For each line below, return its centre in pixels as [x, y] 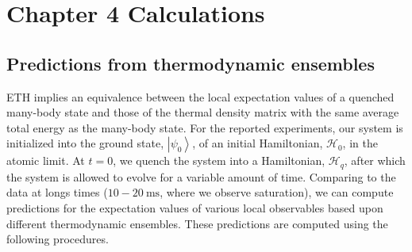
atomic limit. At [46, 160]
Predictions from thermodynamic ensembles [191, 63]
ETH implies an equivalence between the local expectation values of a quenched [200, 96]
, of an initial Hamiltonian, [258, 143]
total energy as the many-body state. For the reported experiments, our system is [205, 127]
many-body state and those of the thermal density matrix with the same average [203, 112]
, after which [375, 160]
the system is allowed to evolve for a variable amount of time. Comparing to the [201, 176]
